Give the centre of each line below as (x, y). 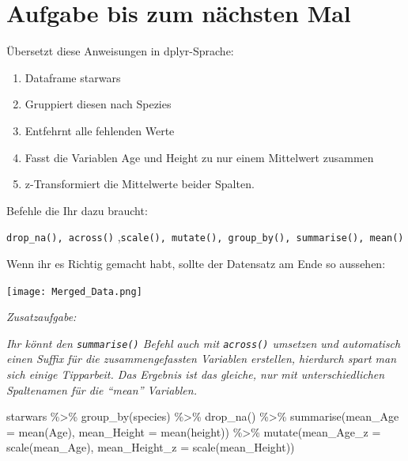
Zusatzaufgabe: (42, 317)
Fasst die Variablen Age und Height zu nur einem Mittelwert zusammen (199, 157)
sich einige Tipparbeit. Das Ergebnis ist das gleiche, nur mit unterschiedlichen (196, 374)
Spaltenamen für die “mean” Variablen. (102, 389)
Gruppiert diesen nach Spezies (98, 104)
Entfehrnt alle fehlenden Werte (100, 130)
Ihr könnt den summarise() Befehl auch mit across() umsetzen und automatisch (204, 343)
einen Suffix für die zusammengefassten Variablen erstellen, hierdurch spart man (202, 359)
